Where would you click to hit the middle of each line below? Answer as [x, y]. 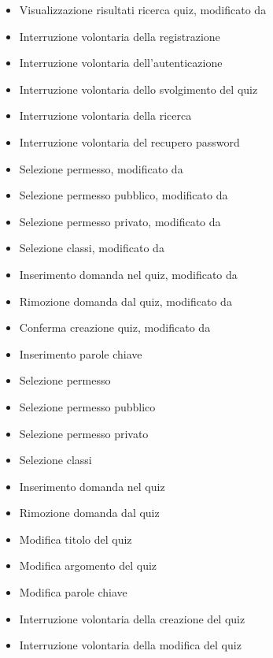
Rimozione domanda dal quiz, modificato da [125, 301]
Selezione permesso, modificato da [101, 168]
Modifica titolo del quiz [76, 539]
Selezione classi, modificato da [92, 248]
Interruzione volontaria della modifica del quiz [130, 645]
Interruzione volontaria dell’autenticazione [121, 63]
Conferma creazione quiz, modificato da [115, 327]
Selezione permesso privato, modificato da [120, 221]
